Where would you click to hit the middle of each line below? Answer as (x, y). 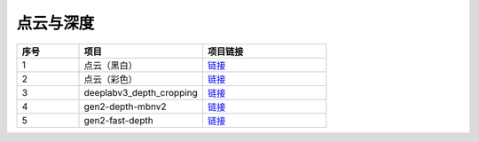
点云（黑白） (110, 65)
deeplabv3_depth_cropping (141, 92)
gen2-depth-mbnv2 (125, 106)
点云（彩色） (110, 79)
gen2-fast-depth (119, 120)
